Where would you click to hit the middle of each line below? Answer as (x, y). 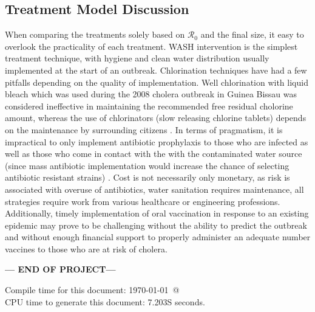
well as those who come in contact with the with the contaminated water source (154, 154)
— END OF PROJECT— (60, 269)
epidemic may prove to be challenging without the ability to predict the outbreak (156, 225)
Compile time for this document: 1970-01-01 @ (92, 290)
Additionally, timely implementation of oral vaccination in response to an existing (157, 213)
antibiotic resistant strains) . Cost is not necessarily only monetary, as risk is (147, 177)
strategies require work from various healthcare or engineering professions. (143, 201)
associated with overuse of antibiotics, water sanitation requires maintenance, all (154, 189)
